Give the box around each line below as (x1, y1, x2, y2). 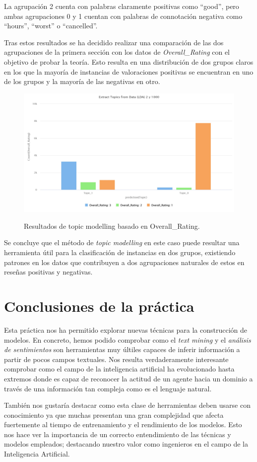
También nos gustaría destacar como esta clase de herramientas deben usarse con (4, 400, 251, 410)
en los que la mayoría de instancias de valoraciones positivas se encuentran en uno (4, 66, 254, 77)
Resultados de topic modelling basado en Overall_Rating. (24, 220, 200, 231)
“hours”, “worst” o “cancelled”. (4, 20, 98, 31)
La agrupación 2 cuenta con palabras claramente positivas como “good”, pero (4, 1, 239, 11)
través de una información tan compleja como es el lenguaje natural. (4, 383, 212, 393)
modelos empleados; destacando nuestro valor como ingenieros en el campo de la (4, 439, 248, 449)
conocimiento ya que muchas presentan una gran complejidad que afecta (4, 409, 224, 420)
